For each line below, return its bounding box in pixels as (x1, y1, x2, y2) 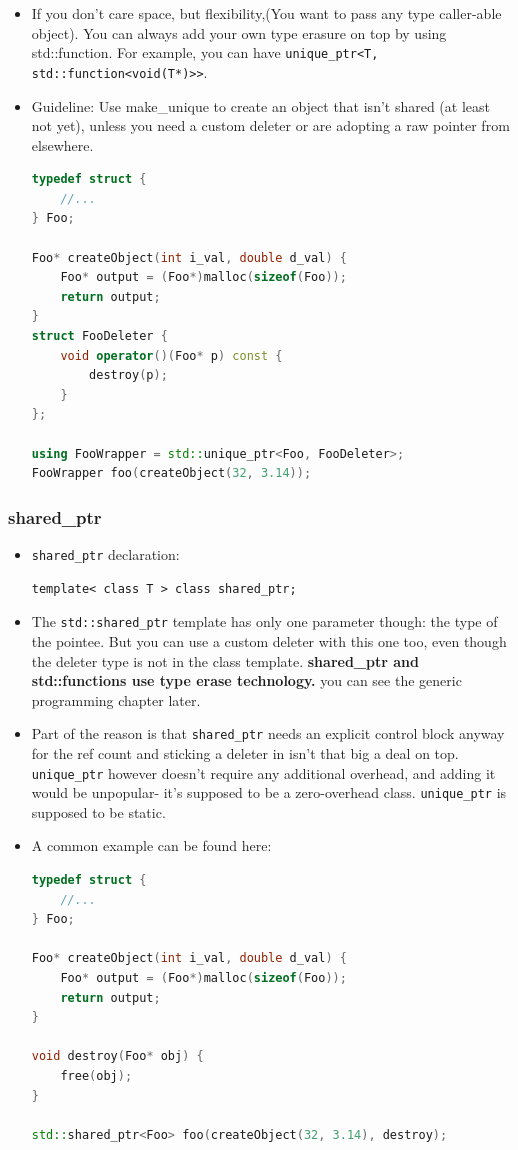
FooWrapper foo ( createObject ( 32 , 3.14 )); (31, 466, 312, 481)
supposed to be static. (31, 801, 166, 822)
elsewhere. (31, 134, 94, 155)
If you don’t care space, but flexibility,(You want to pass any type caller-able (31, 3, 502, 23)
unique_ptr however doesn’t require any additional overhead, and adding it (31, 762, 496, 783)
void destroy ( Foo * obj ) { (31, 1049, 204, 1064)
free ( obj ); (60, 1068, 133, 1083)
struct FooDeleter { (31, 329, 168, 344)
